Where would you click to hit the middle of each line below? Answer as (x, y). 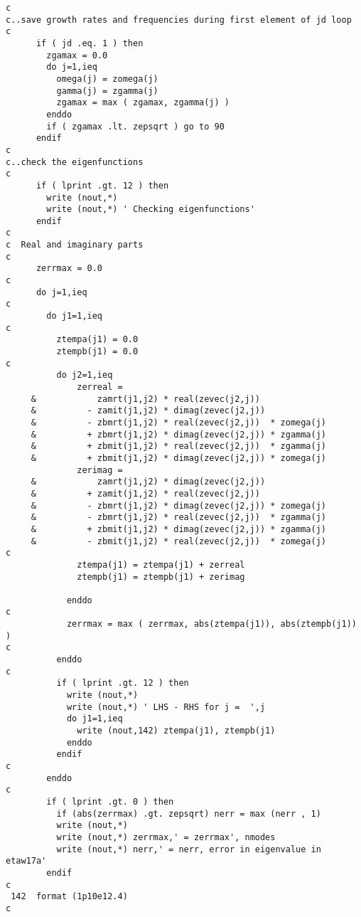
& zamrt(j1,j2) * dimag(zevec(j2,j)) (148, 482)
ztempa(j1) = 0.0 (97, 340)
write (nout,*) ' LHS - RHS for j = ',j (166, 707)
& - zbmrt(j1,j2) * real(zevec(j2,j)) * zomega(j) (179, 422)
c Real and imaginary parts (75, 245)
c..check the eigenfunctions (75, 162)
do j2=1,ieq (85, 375)
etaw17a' (26, 861)
